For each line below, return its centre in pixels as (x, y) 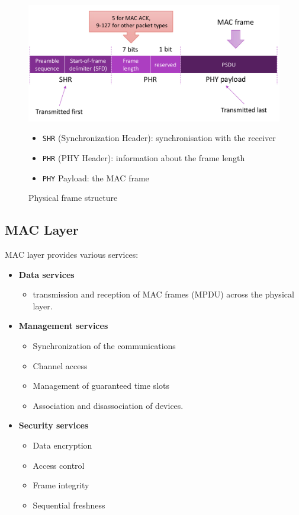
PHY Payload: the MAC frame (96, 177)
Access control (59, 465)
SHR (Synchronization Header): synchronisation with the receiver (159, 138)
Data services (46, 274)
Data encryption (62, 445)
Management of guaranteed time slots (101, 386)
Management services (63, 326)
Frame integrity (61, 485)
